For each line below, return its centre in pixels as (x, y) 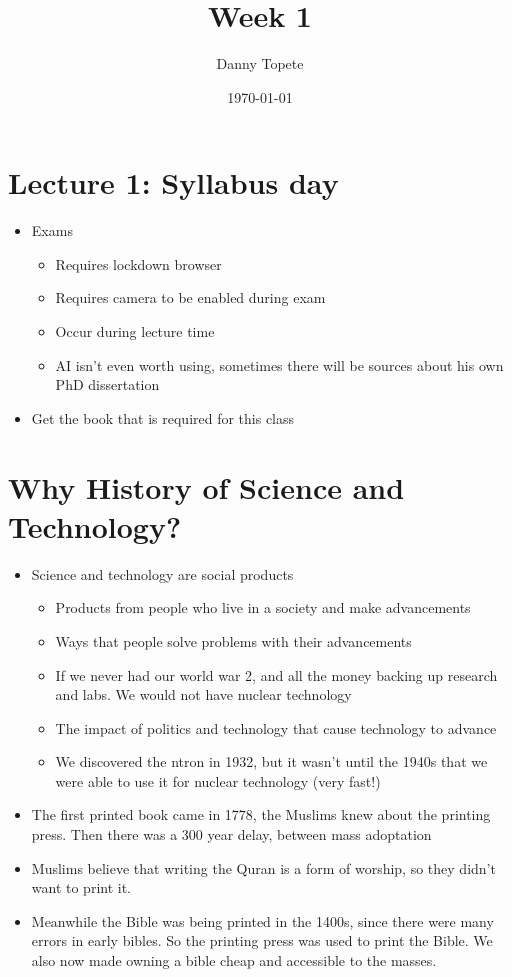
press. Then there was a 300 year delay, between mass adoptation (231, 834)
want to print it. (81, 887)
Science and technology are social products (162, 573)
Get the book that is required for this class (163, 417)
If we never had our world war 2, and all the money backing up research (276, 674)
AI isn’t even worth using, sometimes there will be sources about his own (279, 364)
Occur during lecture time (135, 331)
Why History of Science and (206, 486)
